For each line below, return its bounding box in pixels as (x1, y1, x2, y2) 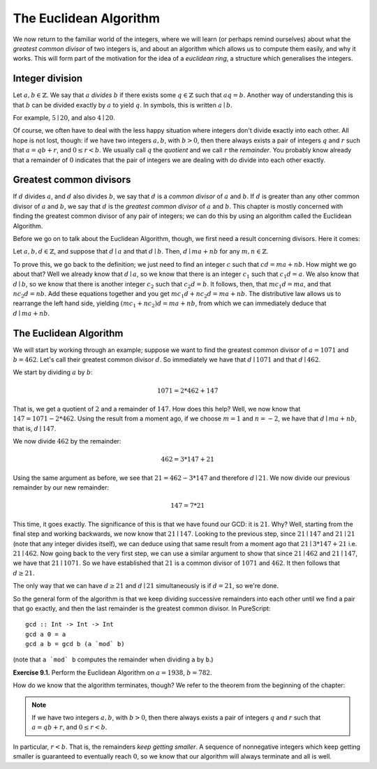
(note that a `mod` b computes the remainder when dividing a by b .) (13, 655, 214, 664)
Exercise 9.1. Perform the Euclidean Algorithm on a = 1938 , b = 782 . (13, 668, 212, 677)
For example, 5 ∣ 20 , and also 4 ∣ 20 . (13, 114, 115, 122)
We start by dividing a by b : (13, 368, 94, 376)
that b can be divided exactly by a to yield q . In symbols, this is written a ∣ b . (13, 101, 233, 109)
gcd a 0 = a (25, 630, 66, 638)
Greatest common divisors (13, 174, 131, 186)
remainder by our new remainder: (13, 483, 110, 492)
